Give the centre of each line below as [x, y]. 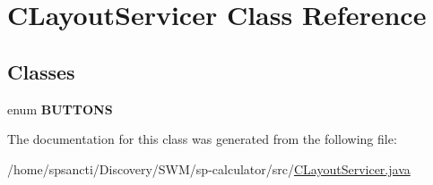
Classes [41, 71]
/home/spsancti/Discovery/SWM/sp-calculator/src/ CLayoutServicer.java [209, 168]
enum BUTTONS [60, 109]
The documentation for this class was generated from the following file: [202, 139]
